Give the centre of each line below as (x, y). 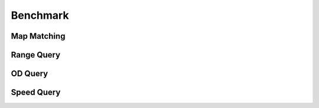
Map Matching (38, 36)
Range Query (36, 55)
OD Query (30, 74)
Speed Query (36, 92)
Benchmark (40, 15)
